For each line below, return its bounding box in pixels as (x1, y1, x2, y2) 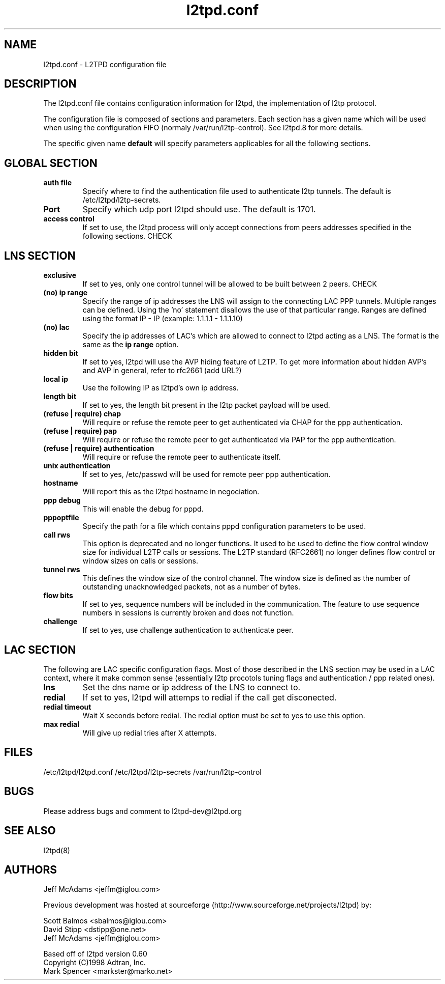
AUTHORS (4, 863, 57, 876)
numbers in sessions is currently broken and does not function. (82, 608, 294, 617)
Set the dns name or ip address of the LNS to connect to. (82, 682, 301, 692)
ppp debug (43, 496, 81, 505)
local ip (43, 375, 69, 384)
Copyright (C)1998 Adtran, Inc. (43, 958, 146, 967)
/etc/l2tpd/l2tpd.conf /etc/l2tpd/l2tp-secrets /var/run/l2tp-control (43, 767, 262, 776)
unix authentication (43, 461, 111, 470)
